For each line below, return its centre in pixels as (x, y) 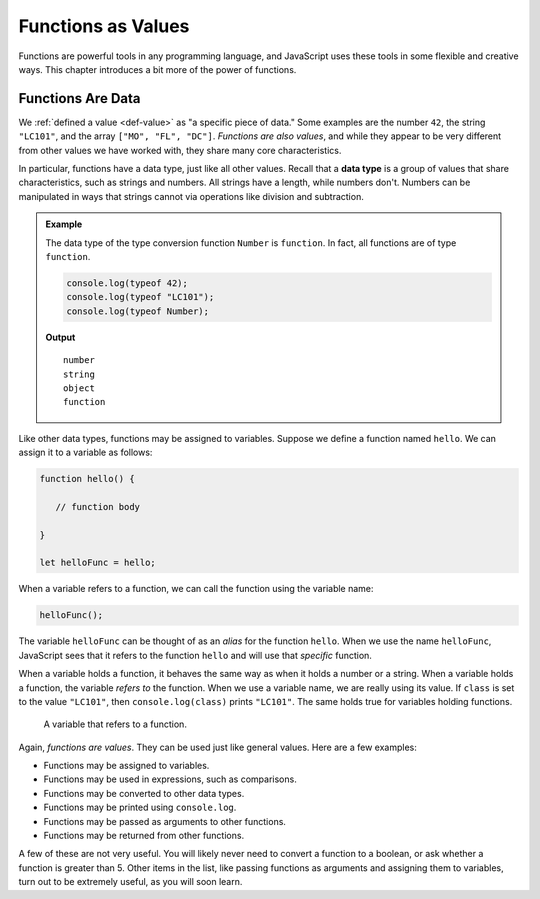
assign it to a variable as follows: (85, 452)
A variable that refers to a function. (115, 724)
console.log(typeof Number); (138, 311)
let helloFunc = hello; (98, 563)
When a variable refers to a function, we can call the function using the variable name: (196, 589)
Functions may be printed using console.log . (140, 807)
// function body (97, 506)
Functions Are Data (79, 98)
